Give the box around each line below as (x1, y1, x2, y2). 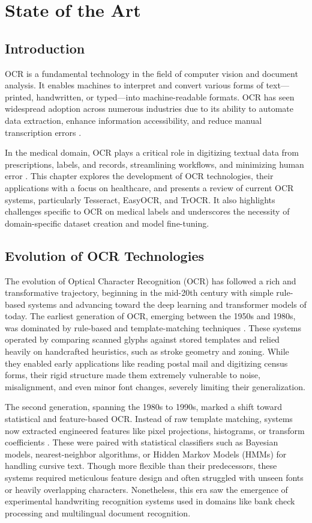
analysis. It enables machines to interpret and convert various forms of (5, 79, 263, 91)
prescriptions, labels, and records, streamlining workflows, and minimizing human (5, 158, 304, 170)
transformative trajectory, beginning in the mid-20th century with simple (5, 286, 274, 299)
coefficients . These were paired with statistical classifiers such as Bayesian (5, 436, 278, 448)
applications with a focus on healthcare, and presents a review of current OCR (5, 181, 294, 194)
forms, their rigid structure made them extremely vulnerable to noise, (5, 369, 260, 381)
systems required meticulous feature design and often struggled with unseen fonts (5, 471, 304, 483)
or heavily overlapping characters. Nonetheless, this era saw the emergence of (5, 483, 288, 495)
